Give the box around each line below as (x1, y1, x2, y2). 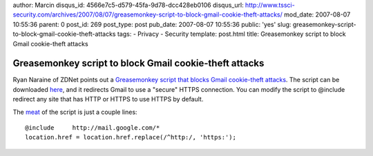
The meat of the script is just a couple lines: (12, 108, 137, 116)
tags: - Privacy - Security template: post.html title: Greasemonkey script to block (117, 30, 347, 38)
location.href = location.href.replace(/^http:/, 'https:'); (25, 133, 236, 142)
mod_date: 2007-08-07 (283, 10, 351, 19)
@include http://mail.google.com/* (25, 124, 160, 132)
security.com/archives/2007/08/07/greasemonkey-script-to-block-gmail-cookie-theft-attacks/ (12, 10, 283, 19)
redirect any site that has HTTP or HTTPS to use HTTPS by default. (12, 95, 204, 104)
